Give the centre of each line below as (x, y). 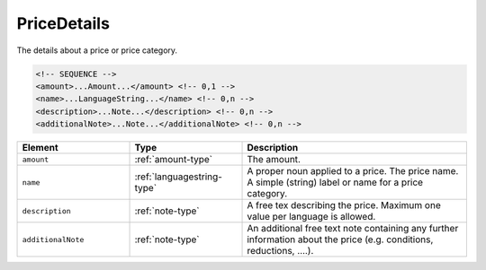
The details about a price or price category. (97, 50)
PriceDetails (63, 23)
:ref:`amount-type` (174, 160)
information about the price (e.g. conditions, (340, 240)
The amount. (274, 160)
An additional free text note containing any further (353, 229)
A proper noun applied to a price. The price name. (353, 171)
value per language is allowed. (311, 217)
